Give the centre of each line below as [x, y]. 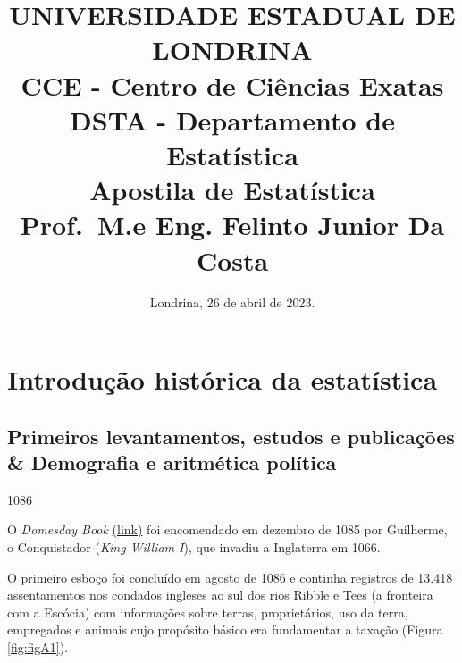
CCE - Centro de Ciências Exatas [232, 84]
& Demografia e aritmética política [172, 462]
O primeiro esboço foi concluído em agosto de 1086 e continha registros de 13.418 [230, 577]
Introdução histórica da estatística [223, 379]
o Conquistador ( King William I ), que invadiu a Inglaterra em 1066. [194, 547]
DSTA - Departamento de [232, 119]
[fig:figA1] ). [38, 646]
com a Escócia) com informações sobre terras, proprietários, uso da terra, [208, 612]
